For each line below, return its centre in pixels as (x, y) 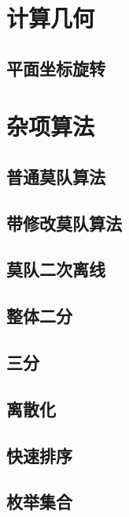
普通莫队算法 (56, 176)
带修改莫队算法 (64, 223)
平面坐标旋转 (56, 68)
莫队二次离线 (56, 269)
